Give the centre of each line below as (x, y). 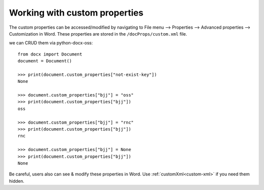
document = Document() (45, 61)
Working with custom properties (76, 13)
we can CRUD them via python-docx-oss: (51, 43)
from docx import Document (50, 54)
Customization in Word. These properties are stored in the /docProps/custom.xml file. (98, 34)
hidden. (17, 181)
